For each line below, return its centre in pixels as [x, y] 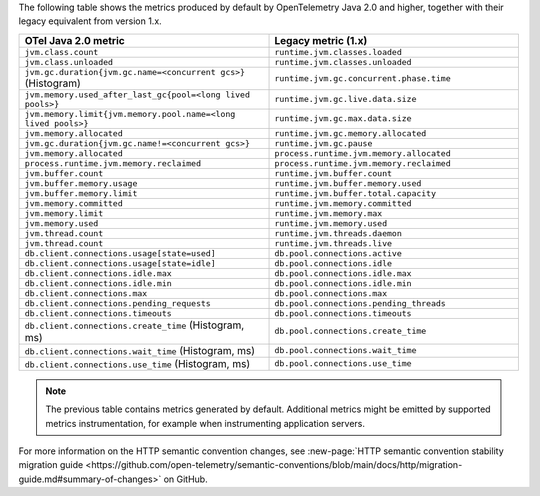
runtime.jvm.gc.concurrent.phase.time [362, 78]
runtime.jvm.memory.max [328, 213]
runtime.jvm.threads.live [333, 243]
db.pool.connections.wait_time [345, 350]
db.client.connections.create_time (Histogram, [134, 325]
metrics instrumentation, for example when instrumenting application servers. [205, 423]
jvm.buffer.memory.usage [81, 183]
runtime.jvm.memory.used [331, 223]
